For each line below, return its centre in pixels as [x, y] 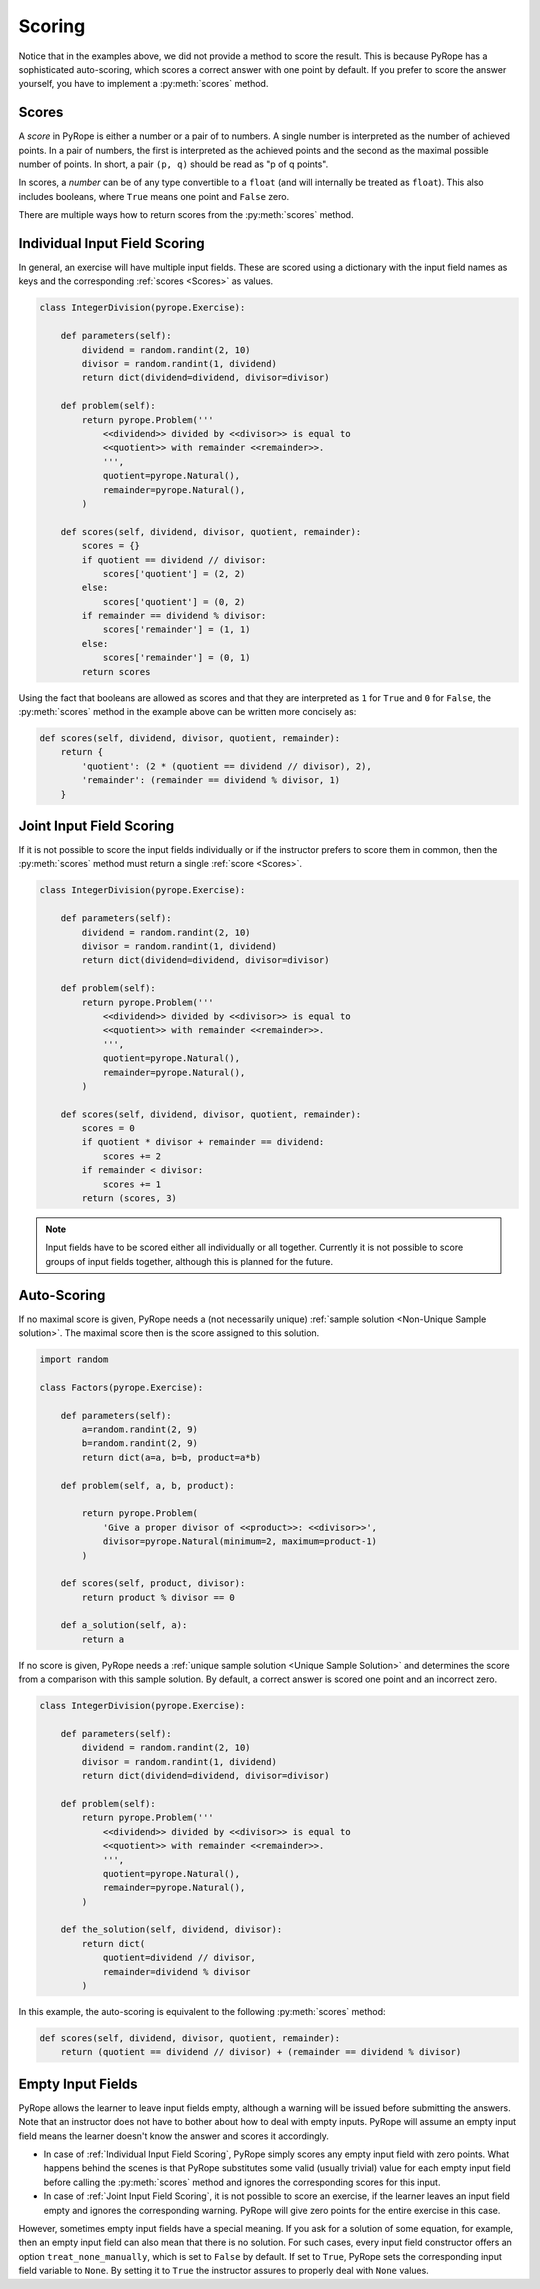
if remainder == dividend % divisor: [174, 616]
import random [74, 1359]
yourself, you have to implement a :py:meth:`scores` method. [143, 84]
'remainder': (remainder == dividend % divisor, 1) [211, 780]
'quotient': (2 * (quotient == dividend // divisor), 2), [226, 766]
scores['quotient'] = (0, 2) [174, 601]
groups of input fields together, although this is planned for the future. [189, 1261]
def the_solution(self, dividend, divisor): [171, 1929]
